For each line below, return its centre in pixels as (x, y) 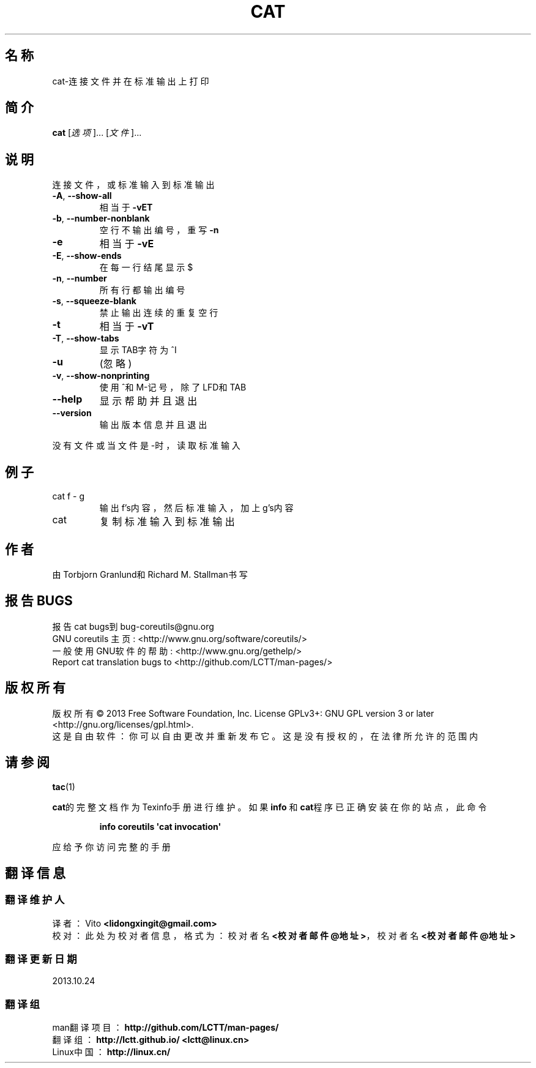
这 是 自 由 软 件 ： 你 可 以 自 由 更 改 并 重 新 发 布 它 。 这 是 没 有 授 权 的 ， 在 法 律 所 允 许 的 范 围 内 (265, 736)
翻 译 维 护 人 (35, 900)
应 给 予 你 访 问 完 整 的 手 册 (111, 846)
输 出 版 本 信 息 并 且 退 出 (153, 425)
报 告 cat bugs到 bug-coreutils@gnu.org (133, 626)
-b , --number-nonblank (101, 218)
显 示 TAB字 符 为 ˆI (138, 350)
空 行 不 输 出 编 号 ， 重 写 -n (159, 230)
